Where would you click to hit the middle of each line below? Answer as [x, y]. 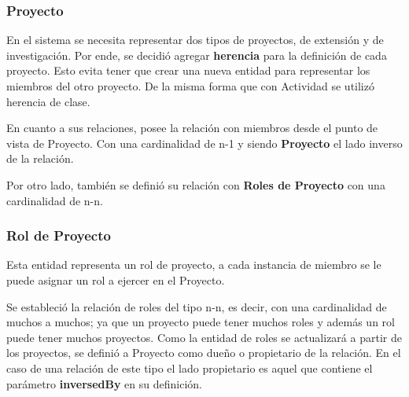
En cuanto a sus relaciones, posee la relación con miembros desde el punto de [192, 128]
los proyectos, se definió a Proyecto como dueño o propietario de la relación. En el [204, 353]
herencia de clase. [48, 101]
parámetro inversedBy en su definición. [104, 383]
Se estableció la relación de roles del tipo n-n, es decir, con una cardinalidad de [197, 306]
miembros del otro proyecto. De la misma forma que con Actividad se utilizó [190, 86]
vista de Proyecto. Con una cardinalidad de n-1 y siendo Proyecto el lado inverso [204, 143]
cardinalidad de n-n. [55, 200]
